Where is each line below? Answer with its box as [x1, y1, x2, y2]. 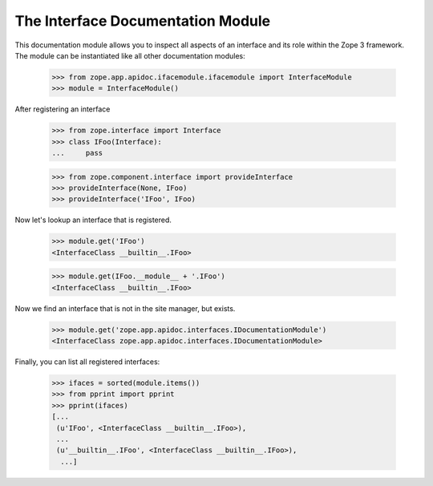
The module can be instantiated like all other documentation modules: [14, 51, 246, 60]
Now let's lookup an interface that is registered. [14, 215, 172, 225]
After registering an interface [14, 104, 111, 114]
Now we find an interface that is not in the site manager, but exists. [14, 303, 236, 313]
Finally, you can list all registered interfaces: [14, 357, 160, 367]
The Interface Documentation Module [14, 12, 271, 30]
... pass [51, 148, 103, 158]
